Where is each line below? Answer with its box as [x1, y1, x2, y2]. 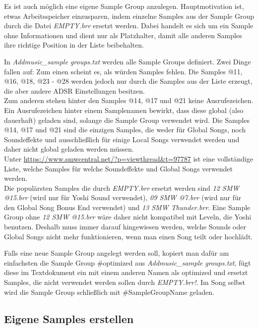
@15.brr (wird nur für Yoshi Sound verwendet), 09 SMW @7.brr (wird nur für [4, 192, 242, 203]
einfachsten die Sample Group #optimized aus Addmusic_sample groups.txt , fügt [4, 257, 251, 268]
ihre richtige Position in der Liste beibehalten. [4, 40, 144, 50]
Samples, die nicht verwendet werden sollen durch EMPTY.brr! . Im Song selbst [4, 277, 246, 287]
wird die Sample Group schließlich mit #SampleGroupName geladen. [4, 286, 214, 297]
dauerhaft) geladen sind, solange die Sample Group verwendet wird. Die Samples [4, 114, 250, 125]
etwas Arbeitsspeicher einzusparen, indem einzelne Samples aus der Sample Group [4, 10, 254, 21]
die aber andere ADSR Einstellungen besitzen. [4, 85, 145, 96]
